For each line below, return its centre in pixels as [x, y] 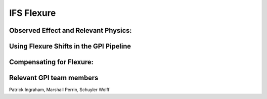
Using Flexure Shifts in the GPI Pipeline [70, 46]
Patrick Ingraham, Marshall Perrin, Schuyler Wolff [59, 90]
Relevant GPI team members [54, 78]
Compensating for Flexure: [51, 62]
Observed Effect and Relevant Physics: [70, 30]
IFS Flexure [33, 13]
